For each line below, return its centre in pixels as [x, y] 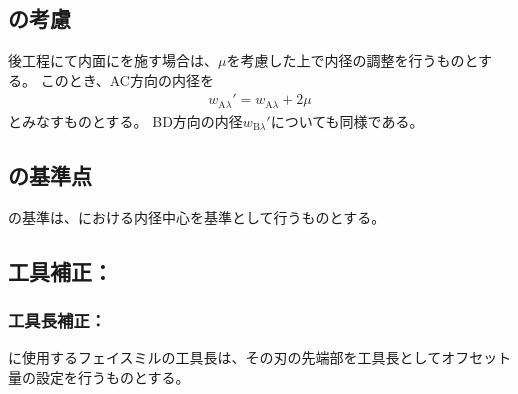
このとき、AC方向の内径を [127, 79]
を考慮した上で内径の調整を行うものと [352, 60]
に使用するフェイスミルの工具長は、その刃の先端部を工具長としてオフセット [260, 357]
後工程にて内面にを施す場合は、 [113, 60]
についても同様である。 [347, 120]
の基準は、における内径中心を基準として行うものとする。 [197, 216]
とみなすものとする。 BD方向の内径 [125, 120]
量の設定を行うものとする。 [99, 376]
